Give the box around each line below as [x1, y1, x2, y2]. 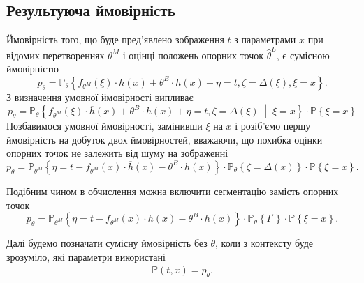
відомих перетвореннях [6, 47, 105, 62]
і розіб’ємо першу [235, 118, 311, 133]
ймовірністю [6, 61, 59, 76]
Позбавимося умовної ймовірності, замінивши [6, 118, 203, 133]
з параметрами [234, 32, 296, 47]
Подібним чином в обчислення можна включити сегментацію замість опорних [6, 183, 339, 198]
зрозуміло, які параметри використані [6, 249, 166, 263]
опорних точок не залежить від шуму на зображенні [6, 146, 228, 160]
